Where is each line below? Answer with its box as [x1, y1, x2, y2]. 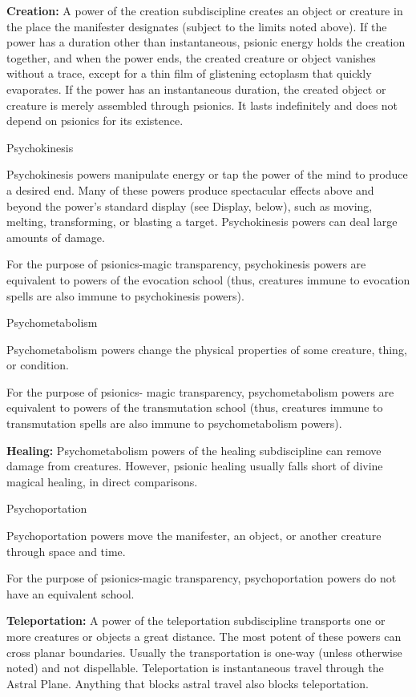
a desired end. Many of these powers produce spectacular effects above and [6, 181, 374, 198]
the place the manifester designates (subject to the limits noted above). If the [6, 18, 387, 34]
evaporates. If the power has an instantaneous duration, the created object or [6, 80, 386, 97]
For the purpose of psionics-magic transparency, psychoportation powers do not [6, 570, 397, 586]
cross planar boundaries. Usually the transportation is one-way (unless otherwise [6, 643, 402, 660]
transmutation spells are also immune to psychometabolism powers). [6, 415, 342, 432]
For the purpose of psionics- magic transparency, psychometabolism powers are [6, 383, 394, 400]
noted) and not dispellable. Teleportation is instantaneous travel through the [6, 659, 384, 676]
